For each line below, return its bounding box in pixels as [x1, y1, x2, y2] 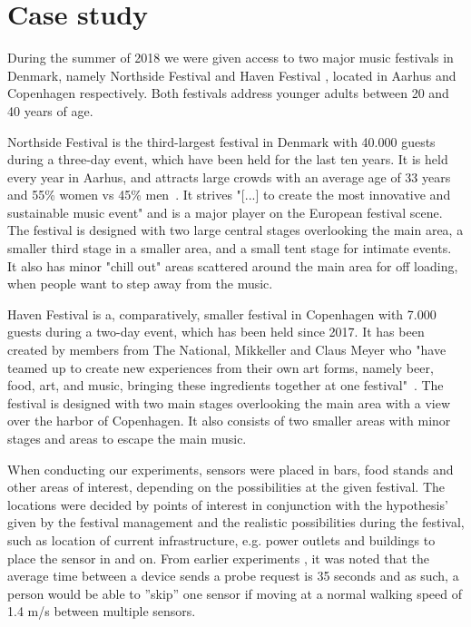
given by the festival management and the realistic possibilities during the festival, [7, 513, 465, 532]
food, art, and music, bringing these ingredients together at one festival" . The [7, 376, 444, 395]
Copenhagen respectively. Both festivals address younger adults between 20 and [7, 83, 449, 103]
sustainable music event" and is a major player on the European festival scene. [7, 202, 443, 221]
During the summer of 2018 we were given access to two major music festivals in [7, 48, 454, 67]
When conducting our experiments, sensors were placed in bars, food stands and [7, 459, 454, 478]
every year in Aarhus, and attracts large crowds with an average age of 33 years [7, 167, 451, 186]
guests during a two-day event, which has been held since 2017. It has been [7, 322, 425, 341]
